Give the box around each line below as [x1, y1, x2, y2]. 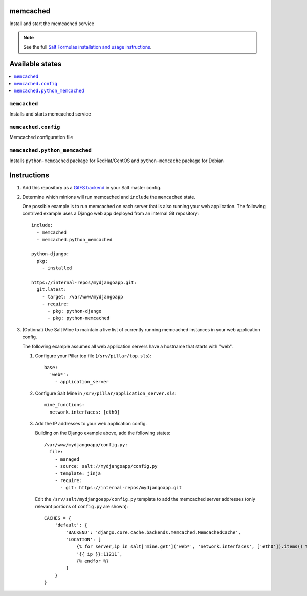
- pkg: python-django [47, 308, 102, 314]
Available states [9, 60, 62, 68]
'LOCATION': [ [65, 537, 101, 542]
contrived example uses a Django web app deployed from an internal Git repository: [22, 210, 199, 217]
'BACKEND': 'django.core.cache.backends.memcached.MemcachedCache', [65, 530, 242, 535]
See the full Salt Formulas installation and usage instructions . [23, 44, 152, 50]
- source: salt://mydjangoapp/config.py [54, 463, 158, 469]
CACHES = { [44, 515, 72, 521]
